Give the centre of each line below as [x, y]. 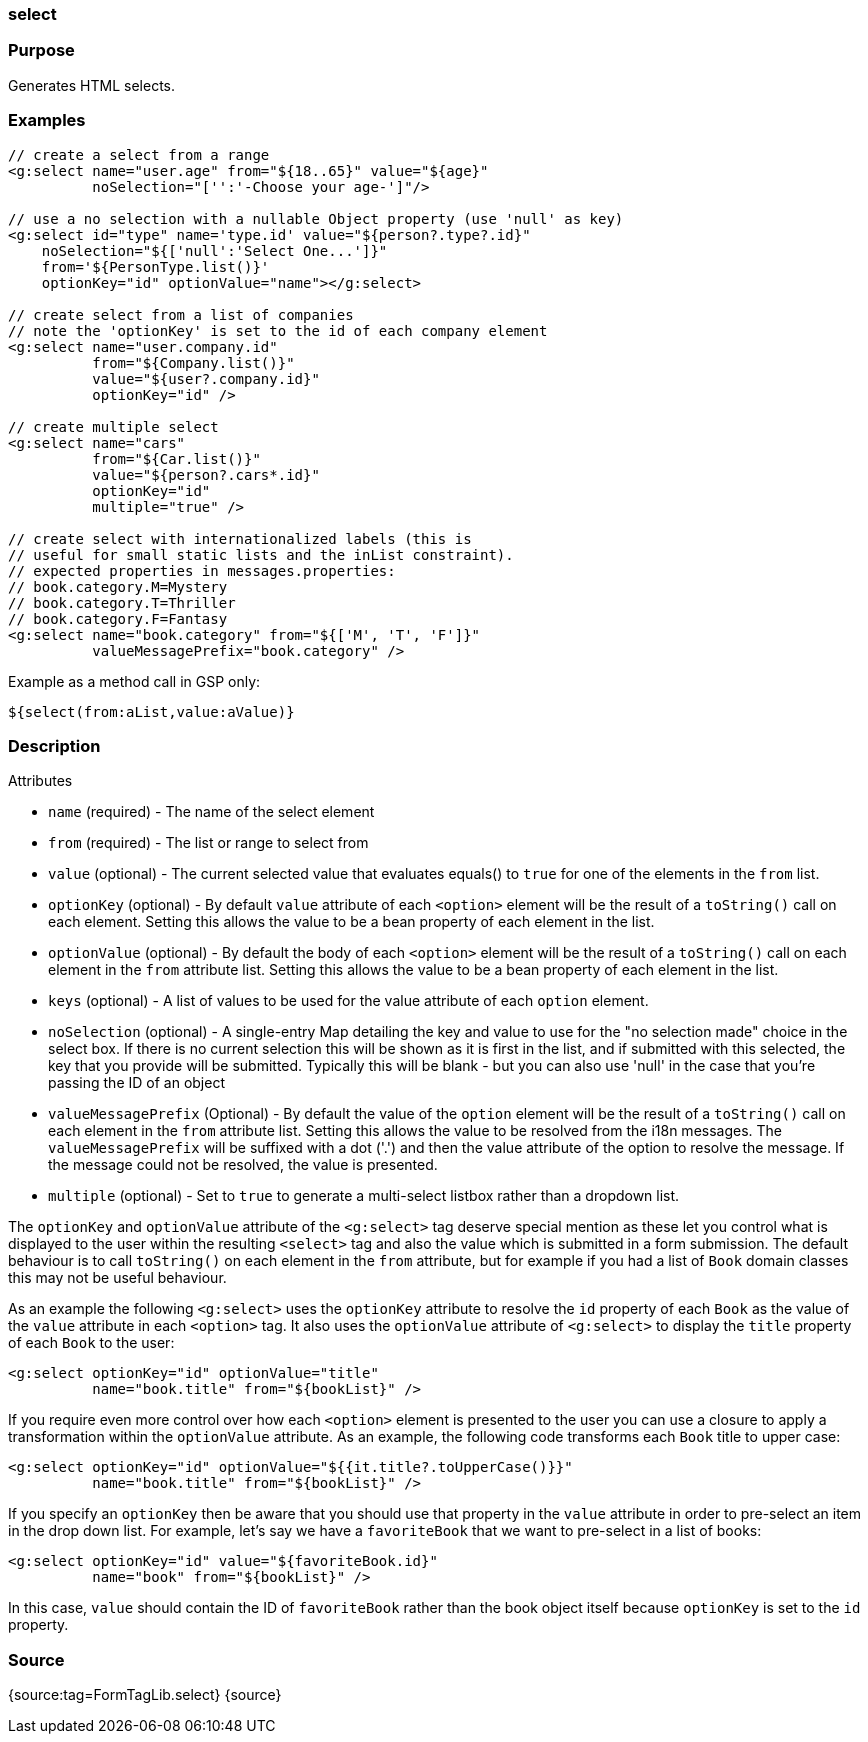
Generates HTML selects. [92, 85]
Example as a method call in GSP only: [134, 681]
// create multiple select [113, 426]
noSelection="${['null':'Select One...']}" [214, 250]
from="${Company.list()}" [193, 362]
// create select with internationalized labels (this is [240, 538]
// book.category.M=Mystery [118, 586]
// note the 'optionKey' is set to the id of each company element [278, 330]
